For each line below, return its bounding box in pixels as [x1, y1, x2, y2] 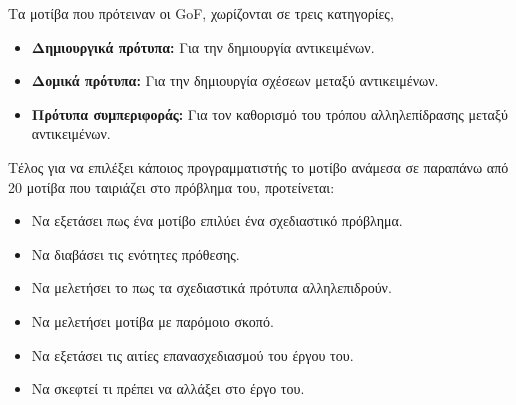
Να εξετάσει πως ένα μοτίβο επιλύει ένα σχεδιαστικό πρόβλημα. [31, 210, 403, 231]
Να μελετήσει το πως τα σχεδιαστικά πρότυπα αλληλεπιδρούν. [31, 277, 392, 298]
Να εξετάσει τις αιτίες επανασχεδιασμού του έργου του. [31, 344, 354, 365]
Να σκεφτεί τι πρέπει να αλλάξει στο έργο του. [31, 378, 305, 399]
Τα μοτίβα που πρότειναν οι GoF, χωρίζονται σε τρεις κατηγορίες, [8, 3, 394, 23]
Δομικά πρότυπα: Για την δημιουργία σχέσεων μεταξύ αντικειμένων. [31, 70, 439, 91]
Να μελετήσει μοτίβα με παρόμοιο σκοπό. [31, 310, 274, 331]
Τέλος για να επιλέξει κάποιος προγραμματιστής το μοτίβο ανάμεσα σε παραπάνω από [8, 156, 509, 177]
